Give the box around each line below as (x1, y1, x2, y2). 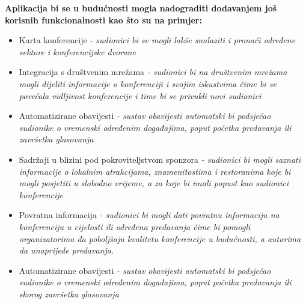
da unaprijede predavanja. (19, 244, 114, 257)
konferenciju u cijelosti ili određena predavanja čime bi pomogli (19, 220, 251, 233)
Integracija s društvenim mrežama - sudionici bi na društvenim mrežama (19, 65, 287, 78)
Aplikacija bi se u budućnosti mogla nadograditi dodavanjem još (5, 2, 277, 14)
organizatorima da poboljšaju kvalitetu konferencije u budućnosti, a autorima (19, 232, 301, 245)
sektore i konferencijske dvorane (19, 45, 136, 58)
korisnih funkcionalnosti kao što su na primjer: (5, 13, 202, 26)
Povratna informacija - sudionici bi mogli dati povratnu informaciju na (19, 208, 280, 221)
